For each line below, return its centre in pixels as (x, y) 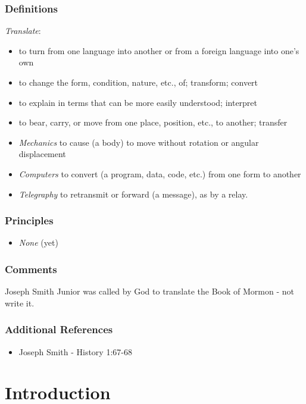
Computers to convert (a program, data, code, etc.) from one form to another (160, 173)
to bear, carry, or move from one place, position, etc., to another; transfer (153, 122)
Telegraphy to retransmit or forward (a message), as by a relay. (133, 194)
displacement (42, 154)
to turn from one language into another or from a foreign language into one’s (159, 50)
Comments (31, 269)
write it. (20, 303)
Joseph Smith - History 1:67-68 (75, 351)
